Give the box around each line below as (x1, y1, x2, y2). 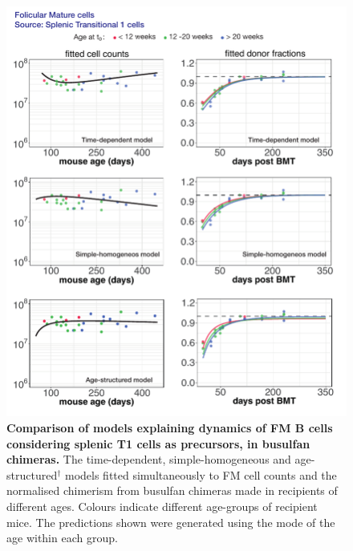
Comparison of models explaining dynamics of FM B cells (6, 419, 333, 436)
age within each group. (6, 529, 118, 546)
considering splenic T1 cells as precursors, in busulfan (6, 435, 310, 452)
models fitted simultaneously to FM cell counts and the (64, 466, 337, 483)
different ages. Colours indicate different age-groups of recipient (6, 497, 318, 514)
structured (6, 466, 58, 483)
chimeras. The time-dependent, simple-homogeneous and (6, 451, 291, 468)
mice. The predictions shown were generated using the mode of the (6, 513, 335, 530)
